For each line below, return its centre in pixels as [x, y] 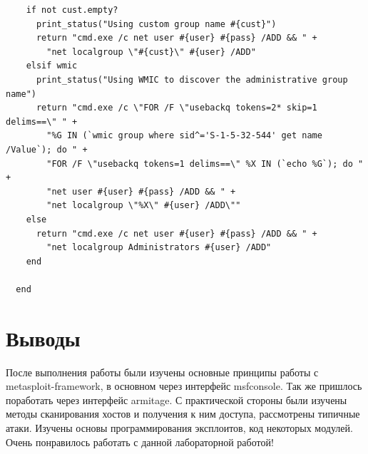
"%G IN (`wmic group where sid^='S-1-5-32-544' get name [184, 136]
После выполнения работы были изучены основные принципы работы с [162, 372]
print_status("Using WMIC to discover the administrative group [192, 79]
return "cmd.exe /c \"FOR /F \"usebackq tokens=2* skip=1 [177, 108]
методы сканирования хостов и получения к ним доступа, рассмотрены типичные [183, 414]
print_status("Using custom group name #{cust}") [156, 24]
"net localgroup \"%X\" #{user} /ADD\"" [144, 206]
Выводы [43, 337]
